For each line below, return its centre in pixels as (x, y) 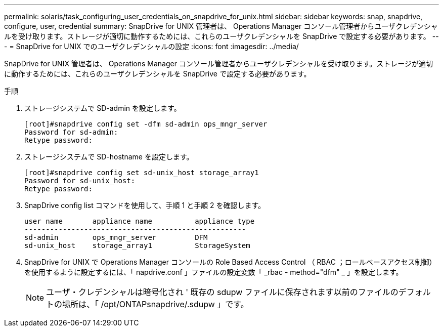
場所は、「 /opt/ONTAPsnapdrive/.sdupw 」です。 (156, 304)
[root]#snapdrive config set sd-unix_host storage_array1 (142, 173)
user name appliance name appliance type (140, 221)
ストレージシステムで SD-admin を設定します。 (103, 108)
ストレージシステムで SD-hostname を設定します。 (109, 157)
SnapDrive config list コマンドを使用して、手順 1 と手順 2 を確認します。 (145, 205)
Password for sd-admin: (71, 132)
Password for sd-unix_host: (80, 181)
